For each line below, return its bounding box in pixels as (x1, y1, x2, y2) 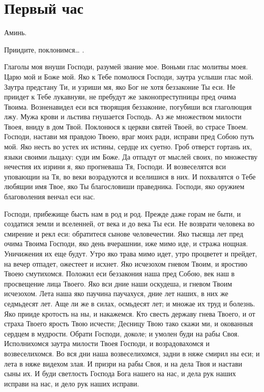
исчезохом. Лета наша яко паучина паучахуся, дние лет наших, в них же (4, 288, 228, 299)
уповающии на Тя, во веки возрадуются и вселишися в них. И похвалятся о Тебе (4, 171, 256, 181)
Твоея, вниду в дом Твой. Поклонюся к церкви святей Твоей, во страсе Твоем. (4, 121, 248, 132)
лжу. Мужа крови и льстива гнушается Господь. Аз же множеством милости (4, 111, 242, 122)
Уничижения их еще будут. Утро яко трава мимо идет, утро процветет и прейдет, (4, 248, 257, 258)
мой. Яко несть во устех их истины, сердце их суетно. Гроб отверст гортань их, (4, 141, 252, 152)
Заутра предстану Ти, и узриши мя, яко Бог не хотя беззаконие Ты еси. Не (4, 81, 236, 92)
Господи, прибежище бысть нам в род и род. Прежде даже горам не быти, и (4, 208, 241, 219)
